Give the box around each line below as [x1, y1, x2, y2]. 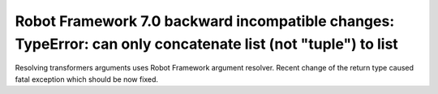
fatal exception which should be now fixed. [15, 74, 158, 84]
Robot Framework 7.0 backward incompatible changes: [15, 12, 395, 30]
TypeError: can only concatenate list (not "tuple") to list [15, 35, 399, 53]
